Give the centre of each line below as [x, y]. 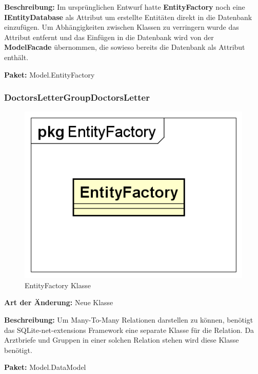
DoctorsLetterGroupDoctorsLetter [77, 97]
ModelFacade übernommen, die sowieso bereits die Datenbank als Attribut [125, 47]
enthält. [16, 57]
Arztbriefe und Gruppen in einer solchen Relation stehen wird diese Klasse [122, 340]
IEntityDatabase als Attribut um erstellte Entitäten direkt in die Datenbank [128, 17]
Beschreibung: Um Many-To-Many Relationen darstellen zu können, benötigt [129, 320]
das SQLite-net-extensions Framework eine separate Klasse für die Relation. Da [129, 330]
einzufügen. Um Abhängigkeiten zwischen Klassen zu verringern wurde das [122, 27]
